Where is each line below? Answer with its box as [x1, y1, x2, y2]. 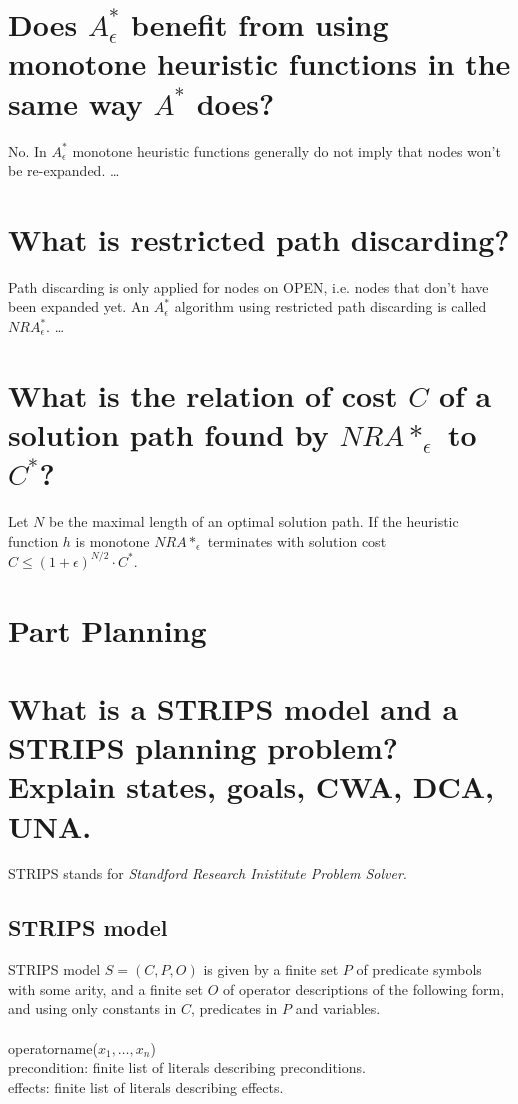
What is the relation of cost [8, 374, 398, 415]
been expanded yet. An [8, 296, 150, 317]
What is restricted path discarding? [8, 218, 510, 259]
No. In [8, 140, 47, 161]
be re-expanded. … [8, 160, 120, 181]
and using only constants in [8, 998, 177, 1019]
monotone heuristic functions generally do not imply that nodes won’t [72, 140, 501, 161]
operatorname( [8, 1037, 98, 1058]
